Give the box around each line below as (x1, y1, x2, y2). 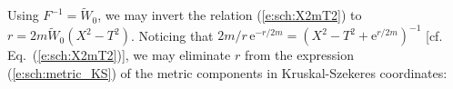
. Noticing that (130, 25, 214, 44)
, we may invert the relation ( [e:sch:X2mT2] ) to (97, 5, 362, 25)
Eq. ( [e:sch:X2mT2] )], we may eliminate (7, 45, 231, 64)
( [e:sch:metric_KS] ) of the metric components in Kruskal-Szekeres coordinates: (7, 63, 448, 82)
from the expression (244, 45, 354, 64)
